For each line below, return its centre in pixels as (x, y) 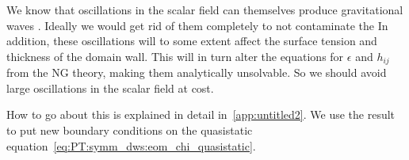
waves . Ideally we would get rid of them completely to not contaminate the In (197, 25)
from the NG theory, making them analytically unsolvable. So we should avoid (197, 72)
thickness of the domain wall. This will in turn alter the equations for (175, 56)
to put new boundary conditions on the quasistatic (130, 130)
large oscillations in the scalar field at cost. (110, 88)
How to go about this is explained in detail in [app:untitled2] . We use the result (201, 114)
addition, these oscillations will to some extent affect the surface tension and (192, 41)
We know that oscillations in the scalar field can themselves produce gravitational (205, 10)
